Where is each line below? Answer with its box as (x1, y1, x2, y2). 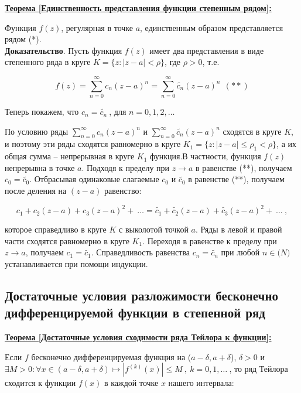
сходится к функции (5, 377, 76, 389)
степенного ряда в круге (5, 56, 91, 68)
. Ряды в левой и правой (195, 223, 282, 235)
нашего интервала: (168, 377, 234, 389)
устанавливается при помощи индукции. (5, 257, 148, 269)
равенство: (104, 184, 142, 197)
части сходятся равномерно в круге (5, 234, 129, 247)
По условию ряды (5, 125, 69, 137)
